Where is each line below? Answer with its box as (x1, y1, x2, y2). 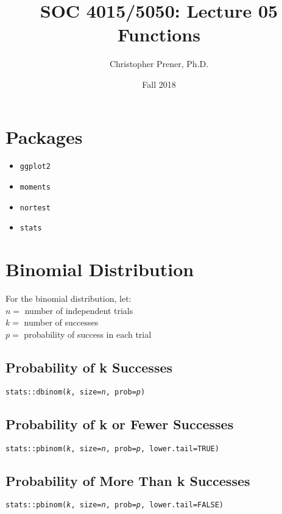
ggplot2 (19, 162, 51, 171)
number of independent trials (24, 304, 133, 316)
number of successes (24, 316, 99, 329)
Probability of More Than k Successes (5, 471, 250, 490)
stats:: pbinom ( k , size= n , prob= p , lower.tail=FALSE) (5, 501, 224, 510)
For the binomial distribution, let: (5, 292, 132, 305)
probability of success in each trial (24, 327, 152, 340)
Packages (5, 124, 83, 149)
